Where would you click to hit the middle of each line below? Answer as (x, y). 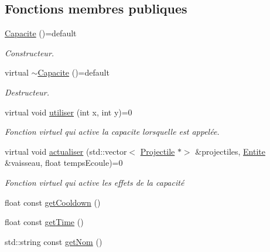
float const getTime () (44, 222)
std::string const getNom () (54, 241)
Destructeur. (27, 92)
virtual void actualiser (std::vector (66, 151)
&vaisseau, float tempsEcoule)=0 (64, 163)
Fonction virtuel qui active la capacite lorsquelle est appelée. (112, 132)
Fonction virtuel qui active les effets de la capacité (95, 182)
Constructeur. (30, 52)
